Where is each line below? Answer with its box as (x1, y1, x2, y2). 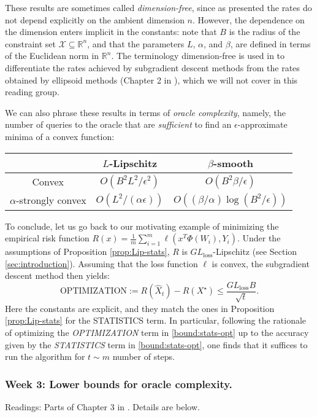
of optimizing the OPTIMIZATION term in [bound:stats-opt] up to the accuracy (5, 325, 309, 338)
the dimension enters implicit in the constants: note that (5, 25, 217, 38)
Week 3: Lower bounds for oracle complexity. (5, 376, 232, 391)
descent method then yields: (5, 269, 110, 282)
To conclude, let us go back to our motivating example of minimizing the (5, 219, 279, 232)
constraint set (5, 37, 56, 50)
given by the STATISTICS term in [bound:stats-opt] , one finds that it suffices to (5, 338, 308, 351)
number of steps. (112, 350, 175, 363)
